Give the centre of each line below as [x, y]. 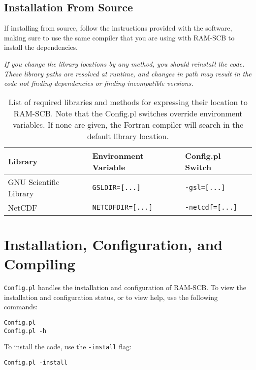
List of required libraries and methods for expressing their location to [128, 102]
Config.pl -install [36, 362]
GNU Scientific [34, 182]
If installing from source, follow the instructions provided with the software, [118, 28]
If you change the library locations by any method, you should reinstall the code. [124, 63]
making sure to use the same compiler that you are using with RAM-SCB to [119, 37]
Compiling [40, 264]
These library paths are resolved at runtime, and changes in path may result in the [128, 73]
